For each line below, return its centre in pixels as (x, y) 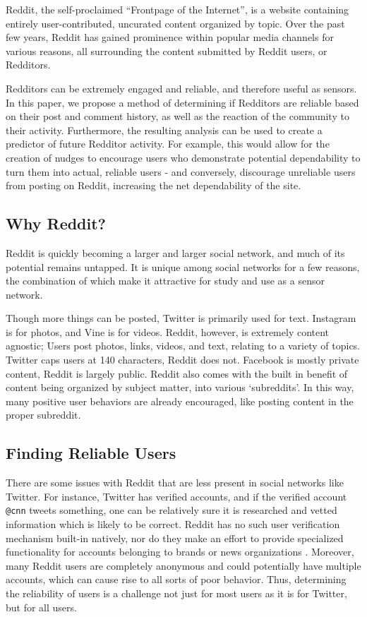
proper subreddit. (43, 415)
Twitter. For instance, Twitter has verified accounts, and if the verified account (176, 496)
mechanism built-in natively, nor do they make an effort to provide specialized (175, 538)
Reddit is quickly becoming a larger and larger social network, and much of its (175, 252)
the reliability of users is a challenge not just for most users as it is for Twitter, (176, 593)
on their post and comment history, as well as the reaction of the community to (178, 116)
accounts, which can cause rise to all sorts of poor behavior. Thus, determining (176, 579)
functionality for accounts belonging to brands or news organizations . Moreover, (180, 552)
